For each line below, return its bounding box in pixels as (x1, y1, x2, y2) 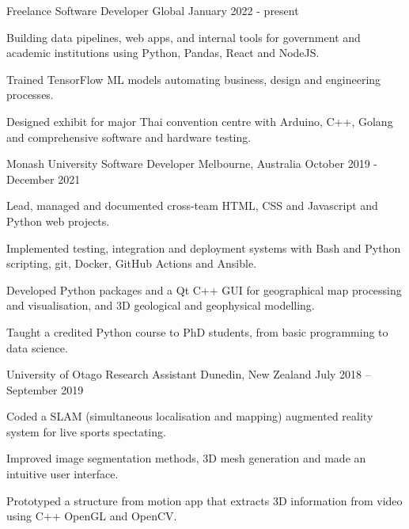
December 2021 (6, 170, 81, 187)
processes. (6, 86, 54, 103)
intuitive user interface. (6, 466, 119, 482)
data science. (6, 339, 68, 356)
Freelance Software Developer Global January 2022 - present (6, 2, 299, 18)
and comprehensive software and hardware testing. (6, 128, 252, 145)
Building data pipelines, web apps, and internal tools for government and (6, 29, 361, 45)
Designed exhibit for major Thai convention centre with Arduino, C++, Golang (6, 112, 393, 129)
